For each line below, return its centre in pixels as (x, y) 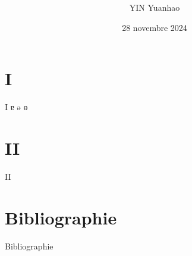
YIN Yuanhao (155, 7)
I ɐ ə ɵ (16, 107)
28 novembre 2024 (155, 27)
